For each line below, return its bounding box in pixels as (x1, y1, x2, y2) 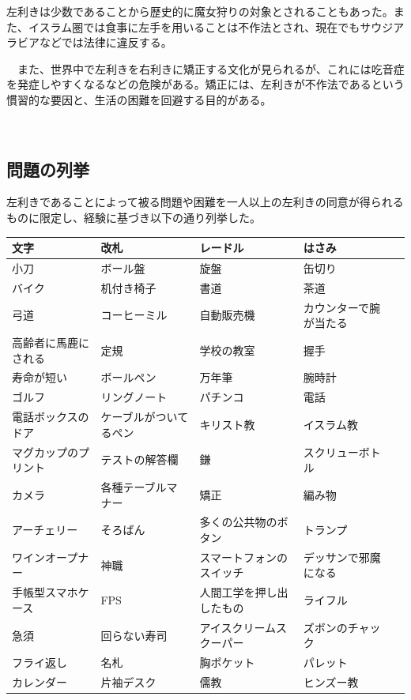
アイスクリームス (199, 619, 287, 635)
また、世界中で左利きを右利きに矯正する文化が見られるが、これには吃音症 (17, 60, 405, 77)
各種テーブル (100, 479, 167, 495)
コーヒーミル (100, 307, 168, 323)
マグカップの (12, 443, 78, 460)
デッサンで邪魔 (303, 548, 381, 565)
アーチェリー (12, 521, 78, 538)
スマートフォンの (199, 548, 288, 565)
